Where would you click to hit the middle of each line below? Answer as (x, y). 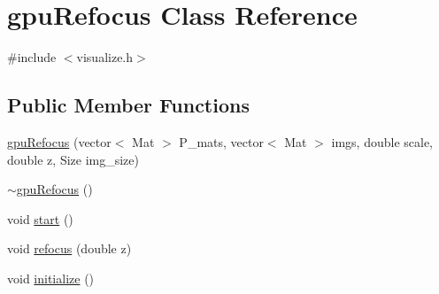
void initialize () (51, 278)
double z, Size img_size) (73, 159)
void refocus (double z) (69, 248)
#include (32, 57)
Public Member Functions (128, 105)
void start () (40, 218)
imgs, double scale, (382, 141)
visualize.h (105, 57)
